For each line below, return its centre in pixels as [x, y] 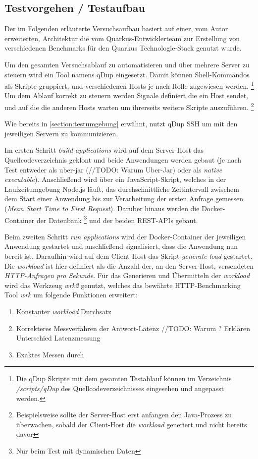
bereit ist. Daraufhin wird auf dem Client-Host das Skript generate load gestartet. [129, 256]
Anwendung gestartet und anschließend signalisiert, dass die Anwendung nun [121, 246]
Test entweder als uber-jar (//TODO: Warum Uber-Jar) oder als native [113, 169]
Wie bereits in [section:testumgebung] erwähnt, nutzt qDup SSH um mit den [121, 124]
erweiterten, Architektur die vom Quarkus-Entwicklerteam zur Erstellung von [122, 38]
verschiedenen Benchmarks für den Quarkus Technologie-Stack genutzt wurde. [123, 48]
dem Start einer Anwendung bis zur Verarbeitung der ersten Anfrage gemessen [124, 199]
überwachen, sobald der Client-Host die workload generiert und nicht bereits [131, 424]
